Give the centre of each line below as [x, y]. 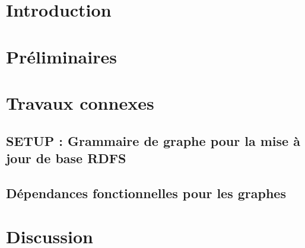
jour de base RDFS [66, 158]
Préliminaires [61, 56]
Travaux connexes [80, 102]
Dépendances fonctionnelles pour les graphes [146, 193]
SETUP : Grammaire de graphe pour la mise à [153, 140]
